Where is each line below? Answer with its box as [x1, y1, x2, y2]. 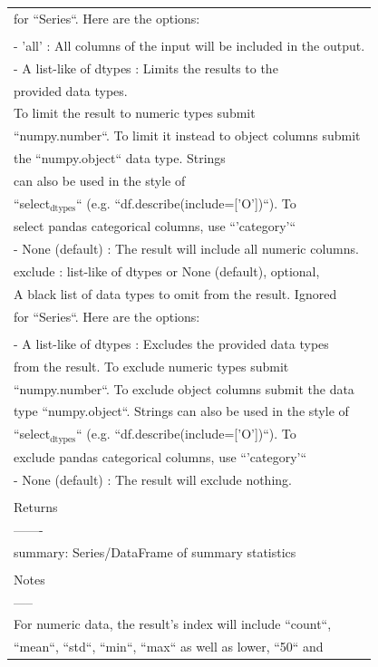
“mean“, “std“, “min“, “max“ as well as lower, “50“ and [14, 637, 324, 656]
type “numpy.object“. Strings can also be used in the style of [14, 401, 349, 420]
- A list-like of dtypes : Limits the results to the [14, 58, 278, 77]
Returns [14, 497, 58, 516]
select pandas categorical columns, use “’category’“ [14, 217, 296, 236]
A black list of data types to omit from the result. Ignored [14, 284, 337, 303]
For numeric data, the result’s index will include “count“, [14, 614, 332, 633]
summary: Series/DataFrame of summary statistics [14, 542, 296, 561]
